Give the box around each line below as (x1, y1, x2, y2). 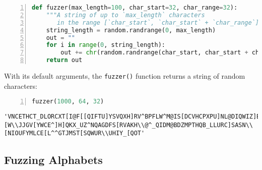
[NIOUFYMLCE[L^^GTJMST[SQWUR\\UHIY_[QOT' (4, 130, 145, 137)
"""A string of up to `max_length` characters (46, 11, 205, 19)
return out (46, 56, 83, 64)
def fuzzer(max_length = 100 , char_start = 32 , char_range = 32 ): (32, 4, 238, 11)
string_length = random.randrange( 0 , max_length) (46, 26, 216, 34)
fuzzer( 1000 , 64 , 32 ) (32, 98, 104, 105)
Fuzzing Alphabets (4, 152, 103, 167)
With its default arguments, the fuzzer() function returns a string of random (4, 71, 245, 81)
